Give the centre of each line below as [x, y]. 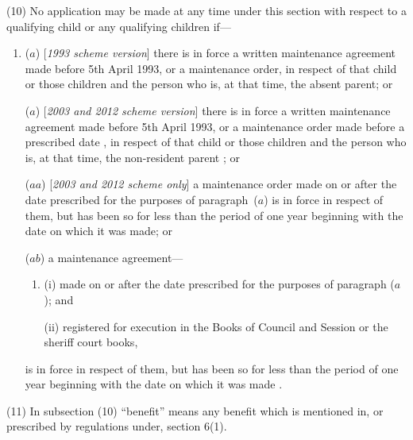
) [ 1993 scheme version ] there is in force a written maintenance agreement [216, 53]
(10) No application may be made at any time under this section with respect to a [206, 10]
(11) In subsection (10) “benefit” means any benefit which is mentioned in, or [195, 410]
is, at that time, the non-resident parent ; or [132, 157]
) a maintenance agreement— [112, 257]
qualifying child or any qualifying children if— [119, 26]
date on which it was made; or [99, 231]
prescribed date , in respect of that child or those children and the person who [216, 142]
